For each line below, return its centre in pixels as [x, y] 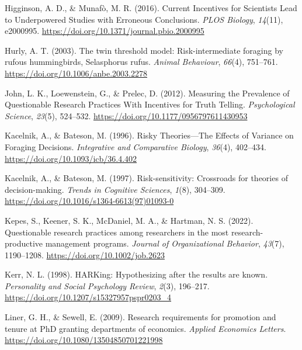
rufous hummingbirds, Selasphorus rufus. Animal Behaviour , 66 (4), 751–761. [141, 62]
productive [24, 243]
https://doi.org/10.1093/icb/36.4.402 [71, 158]
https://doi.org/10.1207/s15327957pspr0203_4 [88, 297]
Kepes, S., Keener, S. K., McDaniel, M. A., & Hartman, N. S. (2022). [129, 220]
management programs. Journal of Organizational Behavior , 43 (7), [165, 243]
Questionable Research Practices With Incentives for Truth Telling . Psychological [150, 104]
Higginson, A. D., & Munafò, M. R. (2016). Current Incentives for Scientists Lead [151, 8]
